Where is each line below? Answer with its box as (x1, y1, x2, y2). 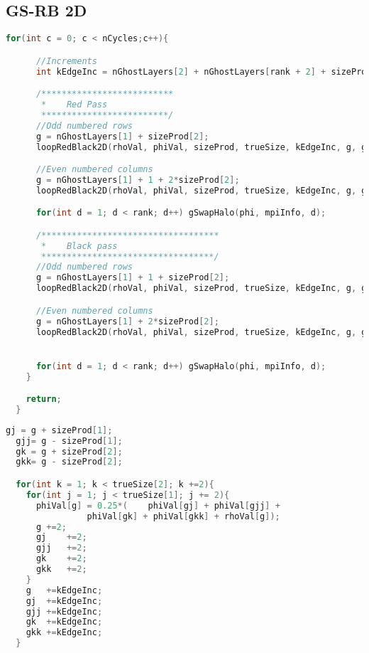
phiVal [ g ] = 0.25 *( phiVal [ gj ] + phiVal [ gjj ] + (35, 500, 280, 511)
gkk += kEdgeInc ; (26, 627, 103, 638)
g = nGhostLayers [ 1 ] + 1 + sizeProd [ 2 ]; (35, 272, 230, 283)
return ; (26, 394, 62, 405)
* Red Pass (41, 100, 108, 110)
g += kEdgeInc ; (26, 585, 103, 595)
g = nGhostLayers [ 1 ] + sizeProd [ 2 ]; (35, 131, 209, 142)
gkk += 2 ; (35, 564, 87, 575)
